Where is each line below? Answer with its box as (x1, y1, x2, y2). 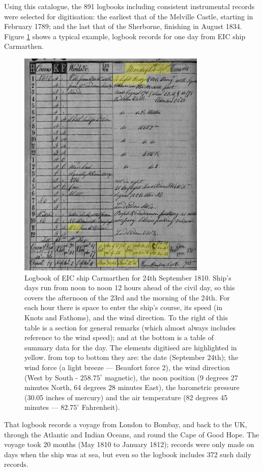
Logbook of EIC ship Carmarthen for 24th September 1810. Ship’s (24, 272, 231, 283)
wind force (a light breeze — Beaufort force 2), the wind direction (24, 362, 230, 372)
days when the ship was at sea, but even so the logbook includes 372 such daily (4, 449, 251, 459)
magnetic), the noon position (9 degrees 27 (105, 372, 238, 382)
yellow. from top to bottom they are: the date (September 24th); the (24, 352, 239, 363)
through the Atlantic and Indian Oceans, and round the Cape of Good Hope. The (4, 429, 259, 439)
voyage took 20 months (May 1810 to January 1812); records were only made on (4, 439, 254, 450)
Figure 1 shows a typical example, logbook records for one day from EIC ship (4, 31, 246, 41)
